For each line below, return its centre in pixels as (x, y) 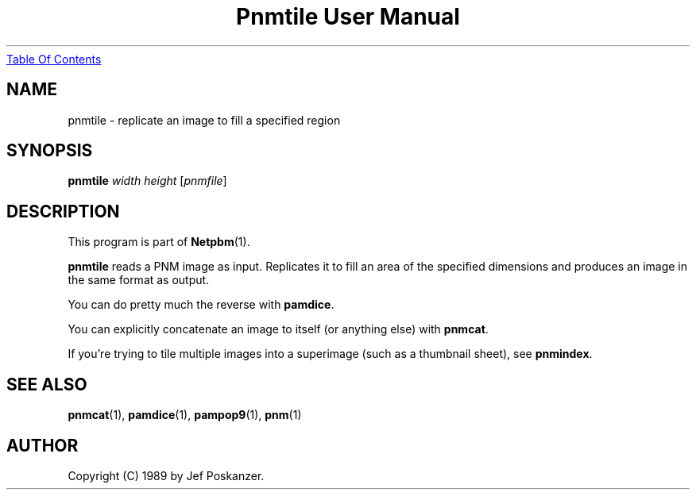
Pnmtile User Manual (348, 17)
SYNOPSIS (50, 151)
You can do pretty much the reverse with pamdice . (201, 305)
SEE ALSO (47, 384)
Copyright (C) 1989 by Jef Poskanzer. (166, 475)
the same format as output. (139, 280)
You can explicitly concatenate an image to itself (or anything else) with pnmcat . (278, 329)
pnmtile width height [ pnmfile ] (147, 181)
